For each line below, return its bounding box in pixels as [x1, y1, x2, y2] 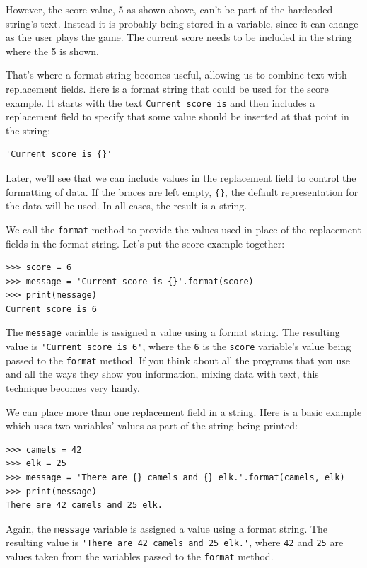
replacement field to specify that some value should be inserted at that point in [6, 109, 349, 124]
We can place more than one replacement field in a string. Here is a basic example [6, 404, 362, 419]
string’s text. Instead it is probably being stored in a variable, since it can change [6, 16, 359, 30]
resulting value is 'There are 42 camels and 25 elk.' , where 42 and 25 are [6, 535, 344, 550]
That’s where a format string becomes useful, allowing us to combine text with [6, 67, 347, 82]
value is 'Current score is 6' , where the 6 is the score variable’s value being [6, 339, 351, 354]
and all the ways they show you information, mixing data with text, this [6, 366, 319, 381]
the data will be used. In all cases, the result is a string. [6, 198, 247, 213]
